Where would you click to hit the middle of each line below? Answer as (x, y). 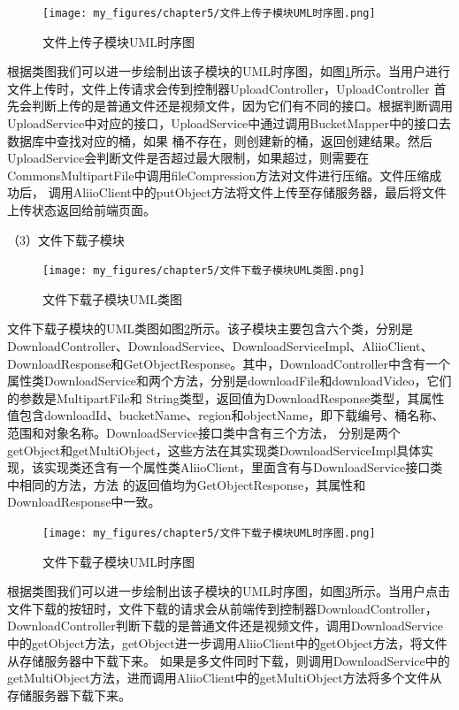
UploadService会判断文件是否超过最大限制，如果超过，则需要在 (188, 158)
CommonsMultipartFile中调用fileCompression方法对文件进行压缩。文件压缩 (218, 175)
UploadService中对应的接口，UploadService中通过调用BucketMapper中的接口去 (229, 123)
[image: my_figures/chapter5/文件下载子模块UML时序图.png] (209, 533)
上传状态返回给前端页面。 (81, 210)
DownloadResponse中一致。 (84, 502)
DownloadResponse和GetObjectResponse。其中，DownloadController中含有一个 (229, 363)
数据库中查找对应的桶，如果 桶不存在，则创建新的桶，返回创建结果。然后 (220, 140)
